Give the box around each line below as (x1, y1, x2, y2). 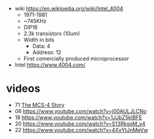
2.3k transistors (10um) (23, 30, 80, 37)
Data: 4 (32, 42, 50, 49)
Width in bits (23, 37, 54, 43)
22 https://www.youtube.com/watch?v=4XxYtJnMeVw (14, 126, 148, 133)
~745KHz (23, 18, 47, 24)
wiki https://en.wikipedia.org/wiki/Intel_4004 (14, 5, 123, 12)
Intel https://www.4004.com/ (14, 61, 86, 68)
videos (6, 82, 40, 95)
